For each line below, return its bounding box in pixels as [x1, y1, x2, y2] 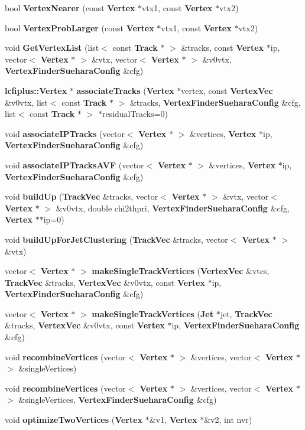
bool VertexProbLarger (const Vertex [5, 21, 154, 34]
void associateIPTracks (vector [5, 127, 125, 139]
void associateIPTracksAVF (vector [5, 158, 144, 171]
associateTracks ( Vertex [76, 84, 174, 96]
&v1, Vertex [149, 413, 197, 426]
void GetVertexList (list [5, 41, 99, 54]
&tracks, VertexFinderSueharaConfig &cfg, [129, 96, 301, 108]
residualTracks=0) [102, 107, 168, 120]
